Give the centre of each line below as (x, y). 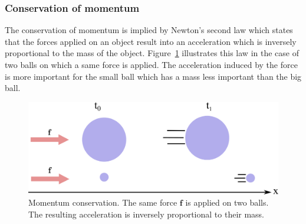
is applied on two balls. (227, 202)
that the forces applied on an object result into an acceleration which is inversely (151, 41)
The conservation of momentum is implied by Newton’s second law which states (149, 30)
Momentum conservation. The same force (103, 202)
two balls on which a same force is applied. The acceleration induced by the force (151, 64)
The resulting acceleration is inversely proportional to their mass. (147, 214)
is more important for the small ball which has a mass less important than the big (153, 76)
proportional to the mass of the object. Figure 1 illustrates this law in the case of (152, 53)
